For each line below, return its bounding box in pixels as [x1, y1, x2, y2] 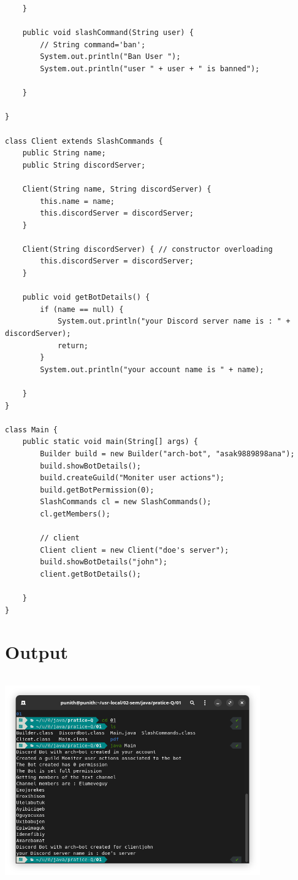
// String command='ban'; [40, 40, 146, 49]
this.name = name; [40, 197, 115, 206]
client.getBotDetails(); [40, 569, 141, 578]
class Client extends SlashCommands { [5, 136, 163, 146]
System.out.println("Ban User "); [40, 52, 181, 61]
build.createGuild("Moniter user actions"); [40, 473, 224, 483]
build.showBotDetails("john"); [40, 558, 167, 567]
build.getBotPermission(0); [40, 485, 155, 494]
